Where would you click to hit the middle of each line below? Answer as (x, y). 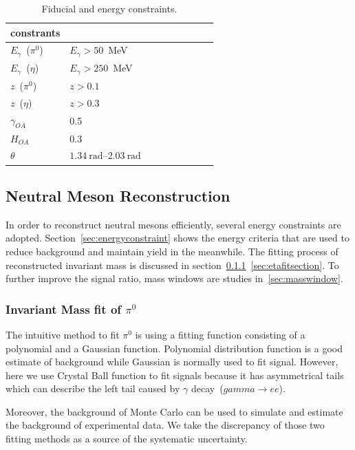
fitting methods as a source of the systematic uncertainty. (127, 439)
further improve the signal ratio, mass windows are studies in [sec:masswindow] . (174, 278)
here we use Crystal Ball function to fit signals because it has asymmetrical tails (175, 375)
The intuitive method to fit (63, 334)
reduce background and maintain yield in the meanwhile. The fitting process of (172, 251)
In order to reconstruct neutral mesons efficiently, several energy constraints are (173, 224)
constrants (35, 32)
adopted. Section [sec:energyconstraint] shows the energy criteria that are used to (177, 238)
